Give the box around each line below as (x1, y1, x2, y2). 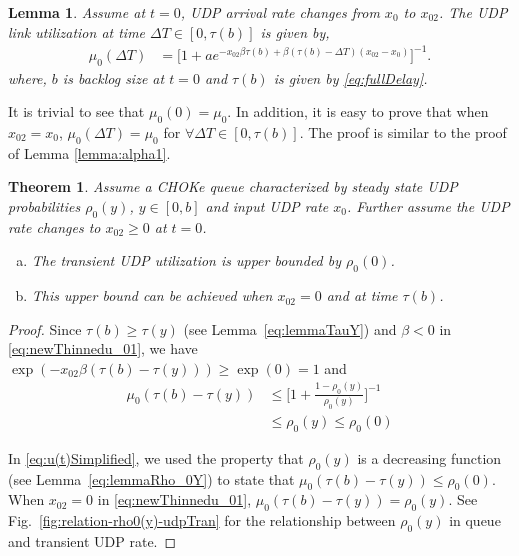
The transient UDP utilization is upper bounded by (31, 250, 342, 271)
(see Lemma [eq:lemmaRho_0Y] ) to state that (8, 468, 295, 489)
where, (8, 67, 47, 88)
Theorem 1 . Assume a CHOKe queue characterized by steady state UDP (8, 176, 458, 197)
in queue (449, 510, 501, 531)
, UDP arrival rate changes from (180, 2, 380, 22)
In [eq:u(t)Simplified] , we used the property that (8, 447, 304, 468)
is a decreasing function (357, 447, 502, 468)
